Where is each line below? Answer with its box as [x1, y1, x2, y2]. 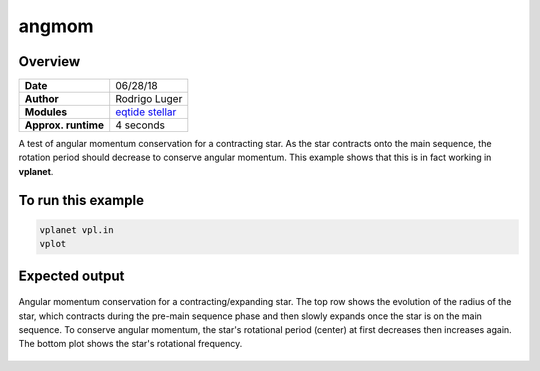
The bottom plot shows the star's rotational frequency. [18, 338, 243, 350]
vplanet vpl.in [39, 224, 114, 235]
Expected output [18, 267, 125, 284]
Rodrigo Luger [115, 92, 183, 106]
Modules [24, 105, 68, 119]
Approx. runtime [24, 118, 105, 132]
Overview [18, 53, 81, 70]
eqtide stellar [115, 105, 177, 119]
